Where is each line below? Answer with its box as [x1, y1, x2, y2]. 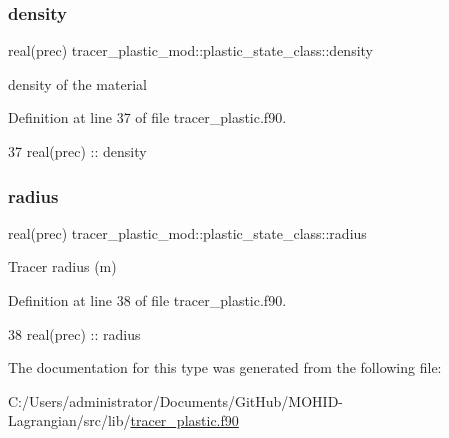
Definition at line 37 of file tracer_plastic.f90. [8, 107, 287, 128]
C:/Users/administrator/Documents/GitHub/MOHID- [8, 390, 343, 411]
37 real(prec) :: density [8, 141, 147, 161]
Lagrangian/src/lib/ [8, 410, 131, 431]
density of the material [8, 73, 147, 94]
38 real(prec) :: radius [8, 323, 141, 344]
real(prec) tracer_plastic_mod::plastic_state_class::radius [8, 222, 367, 243]
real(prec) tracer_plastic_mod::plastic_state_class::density [8, 40, 374, 61]
